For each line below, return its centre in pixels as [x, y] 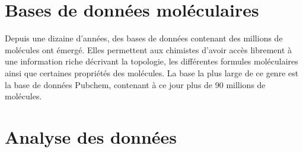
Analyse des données [91, 136]
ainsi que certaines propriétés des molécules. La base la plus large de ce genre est [152, 72]
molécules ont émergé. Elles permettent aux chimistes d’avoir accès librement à [149, 49]
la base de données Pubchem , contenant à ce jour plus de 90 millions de [135, 84]
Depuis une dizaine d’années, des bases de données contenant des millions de [144, 38]
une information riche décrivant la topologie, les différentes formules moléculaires [151, 61]
